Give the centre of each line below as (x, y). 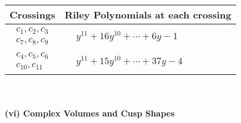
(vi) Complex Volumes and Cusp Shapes (90, 113)
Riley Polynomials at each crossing (148, 15)
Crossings (33, 15)
